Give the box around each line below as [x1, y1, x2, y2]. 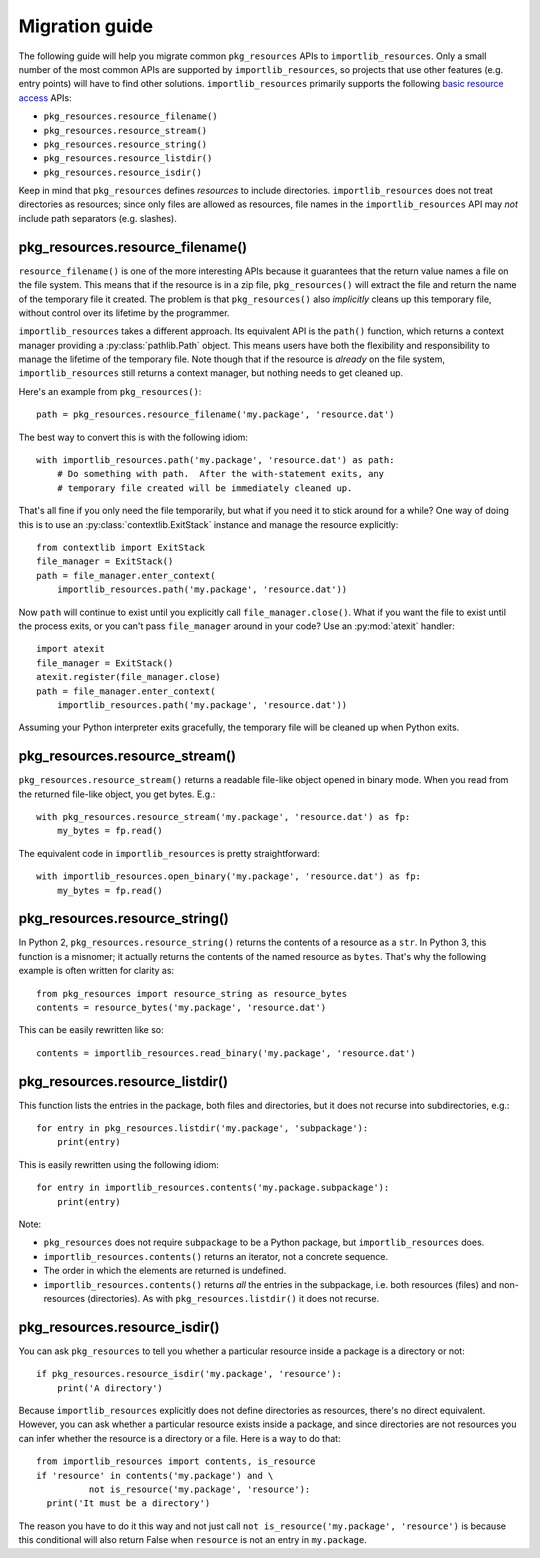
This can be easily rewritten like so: [18, 1024, 164, 1036]
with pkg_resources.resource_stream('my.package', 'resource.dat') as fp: [36, 811, 411, 822]
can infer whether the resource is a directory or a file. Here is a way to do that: [18, 1432, 341, 1444]
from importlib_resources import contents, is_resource [36, 1456, 316, 1467]
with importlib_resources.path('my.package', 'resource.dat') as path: [36, 455, 395, 466]
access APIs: [18, 91, 72, 104]
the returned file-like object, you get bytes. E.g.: [18, 788, 216, 800]
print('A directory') [56, 1382, 164, 1394]
